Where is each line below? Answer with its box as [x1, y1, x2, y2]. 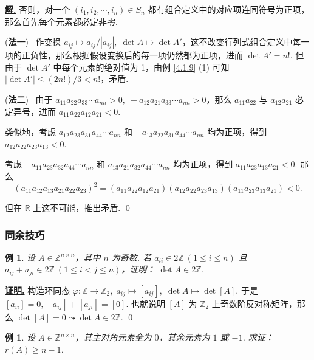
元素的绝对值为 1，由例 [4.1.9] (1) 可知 [78, 60, 230, 73]
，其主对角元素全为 [75, 331, 152, 344]
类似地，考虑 [5, 125, 56, 138]
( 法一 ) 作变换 [5, 35, 61, 48]
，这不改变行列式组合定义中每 [182, 35, 301, 48]
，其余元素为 [159, 331, 210, 344]
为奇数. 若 [111, 251, 152, 263]
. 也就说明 [126, 297, 165, 310]
